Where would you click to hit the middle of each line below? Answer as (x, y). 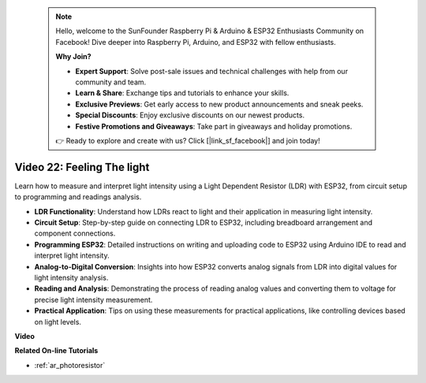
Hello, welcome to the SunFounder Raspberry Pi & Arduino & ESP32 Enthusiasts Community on (210, 31)
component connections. (75, 233)
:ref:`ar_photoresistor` (70, 365)
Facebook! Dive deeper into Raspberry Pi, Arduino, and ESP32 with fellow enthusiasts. (196, 42)
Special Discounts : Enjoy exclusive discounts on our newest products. (190, 115)
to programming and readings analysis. (78, 197)
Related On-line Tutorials (56, 351)
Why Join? (73, 57)
